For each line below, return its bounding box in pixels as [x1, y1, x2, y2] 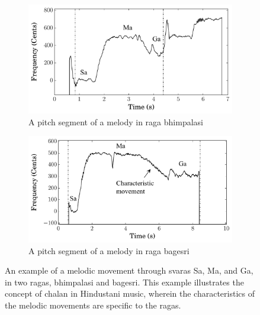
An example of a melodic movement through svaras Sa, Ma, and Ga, [5, 264, 253, 277]
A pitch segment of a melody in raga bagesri [28, 244, 190, 256]
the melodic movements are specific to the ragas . [5, 298, 181, 311]
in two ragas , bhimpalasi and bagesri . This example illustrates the [5, 275, 244, 288]
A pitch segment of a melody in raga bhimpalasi [28, 115, 203, 128]
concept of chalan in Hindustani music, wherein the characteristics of [5, 287, 255, 300]
